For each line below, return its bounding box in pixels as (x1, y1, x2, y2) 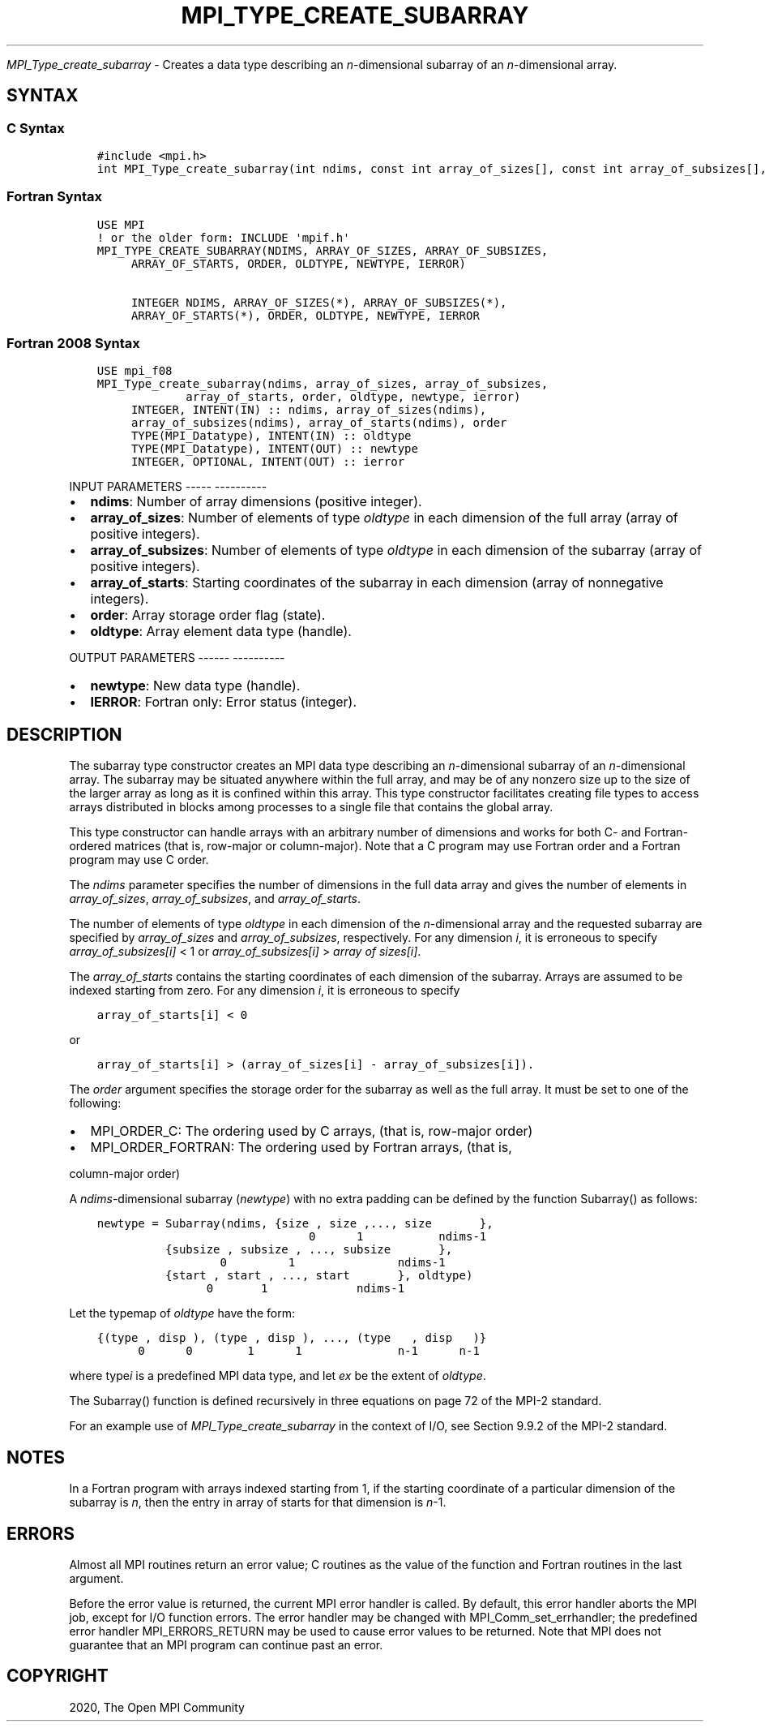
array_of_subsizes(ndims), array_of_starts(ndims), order (130, 416, 507, 430)
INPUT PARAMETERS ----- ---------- (69, 479, 267, 494)
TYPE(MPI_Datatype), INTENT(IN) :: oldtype (130, 429, 412, 443)
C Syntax (6, 119, 65, 136)
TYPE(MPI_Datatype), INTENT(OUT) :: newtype (130, 442, 418, 456)
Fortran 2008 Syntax (6, 335, 140, 352)
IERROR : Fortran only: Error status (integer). (90, 694, 357, 711)
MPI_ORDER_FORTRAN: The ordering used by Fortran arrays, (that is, (90, 1139, 512, 1156)
